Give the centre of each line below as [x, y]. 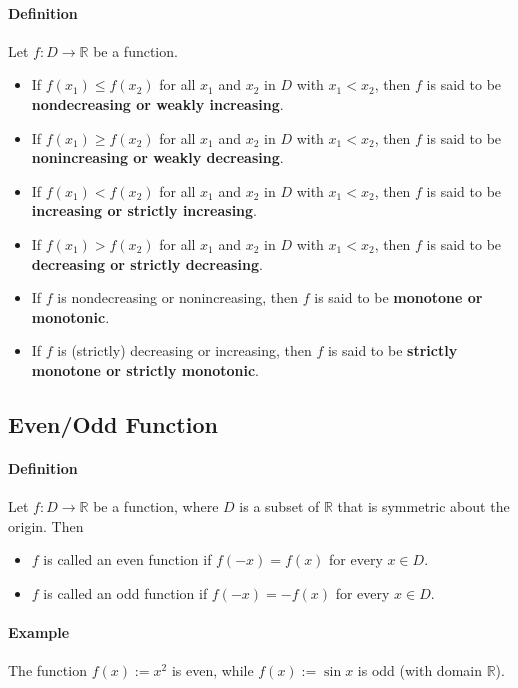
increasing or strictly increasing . [144, 210]
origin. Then [46, 525]
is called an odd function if [125, 592]
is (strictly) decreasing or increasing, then [184, 350]
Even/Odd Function [113, 423]
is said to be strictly [392, 350]
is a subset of [279, 506]
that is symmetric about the [423, 506]
